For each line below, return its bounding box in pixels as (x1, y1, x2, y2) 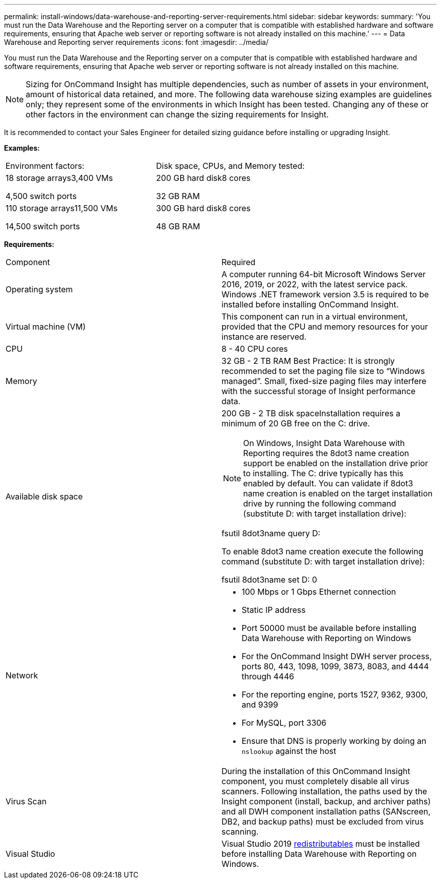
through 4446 (242, 671, 295, 681)
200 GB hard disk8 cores (156, 173, 251, 183)
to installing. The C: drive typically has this (243, 468, 404, 478)
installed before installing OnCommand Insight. (222, 299, 399, 309)
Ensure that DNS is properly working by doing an (242, 736, 426, 746)
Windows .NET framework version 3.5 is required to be (222, 289, 429, 299)
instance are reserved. (222, 332, 307, 342)
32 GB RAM (156, 191, 200, 201)
